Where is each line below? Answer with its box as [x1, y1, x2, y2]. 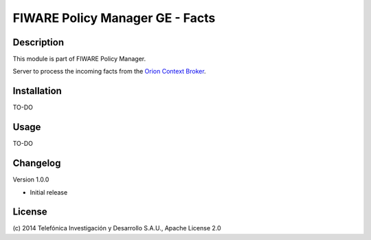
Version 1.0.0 [12, 175, 49, 184]
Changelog [12, 157, 61, 169]
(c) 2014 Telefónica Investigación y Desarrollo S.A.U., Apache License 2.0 [12, 224, 221, 232]
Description [12, 36, 65, 48]
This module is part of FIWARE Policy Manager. [12, 55, 146, 63]
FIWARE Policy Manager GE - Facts [12, 10, 216, 25]
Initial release [30, 188, 68, 196]
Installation [12, 85, 62, 97]
